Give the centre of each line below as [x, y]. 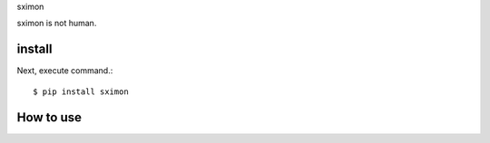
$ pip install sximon [81, 91]
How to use [49, 117]
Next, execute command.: [65, 71]
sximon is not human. [57, 24]
